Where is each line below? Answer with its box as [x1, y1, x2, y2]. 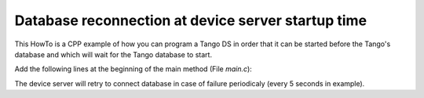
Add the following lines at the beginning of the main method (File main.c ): [14, 64, 253, 74]
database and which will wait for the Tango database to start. [14, 49, 212, 59]
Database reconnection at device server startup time [14, 12, 367, 29]
